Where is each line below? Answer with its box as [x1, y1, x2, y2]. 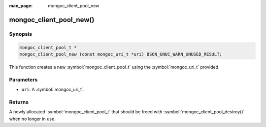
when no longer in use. [9, 116, 56, 122]
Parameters [9, 76, 38, 83]
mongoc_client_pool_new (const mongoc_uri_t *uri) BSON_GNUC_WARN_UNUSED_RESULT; [19, 51, 223, 57]
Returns [9, 99, 29, 105]
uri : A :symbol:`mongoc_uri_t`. [21, 86, 85, 93]
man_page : [9, 3, 33, 8]
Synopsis [9, 30, 32, 37]
